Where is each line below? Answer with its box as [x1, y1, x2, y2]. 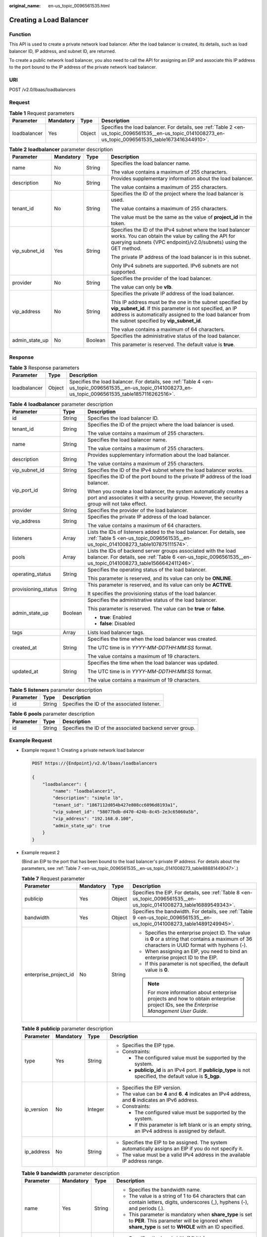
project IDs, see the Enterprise [147, 1001, 219, 1008]
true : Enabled [99, 614, 132, 620]
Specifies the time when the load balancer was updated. [87, 659, 219, 666]
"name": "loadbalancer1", [52, 788, 116, 794]
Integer [87, 1106, 104, 1113]
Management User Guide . [147, 1007, 208, 1014]
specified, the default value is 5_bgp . [134, 1073, 221, 1080]
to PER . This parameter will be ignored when [129, 1217, 232, 1224]
